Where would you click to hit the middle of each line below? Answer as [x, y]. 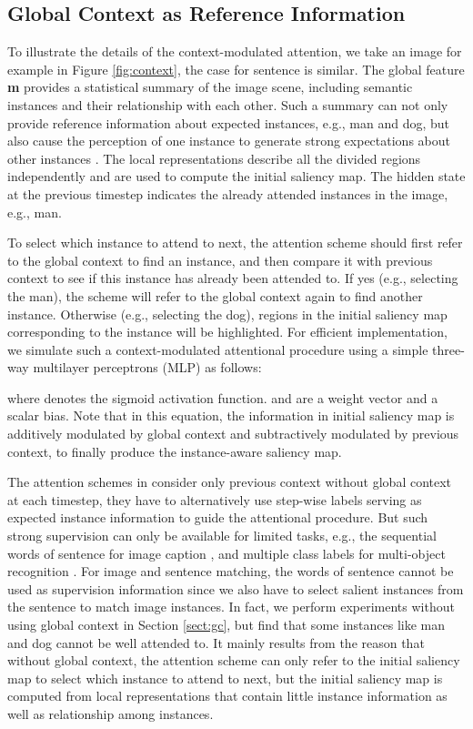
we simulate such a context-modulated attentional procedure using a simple [218, 349]
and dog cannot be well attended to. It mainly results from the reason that [216, 642]
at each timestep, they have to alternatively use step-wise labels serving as [215, 499]
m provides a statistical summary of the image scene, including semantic [210, 87]
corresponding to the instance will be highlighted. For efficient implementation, [227, 332]
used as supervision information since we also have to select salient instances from [236, 588]
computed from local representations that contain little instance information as [227, 696]
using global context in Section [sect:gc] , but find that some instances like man [226, 625]
